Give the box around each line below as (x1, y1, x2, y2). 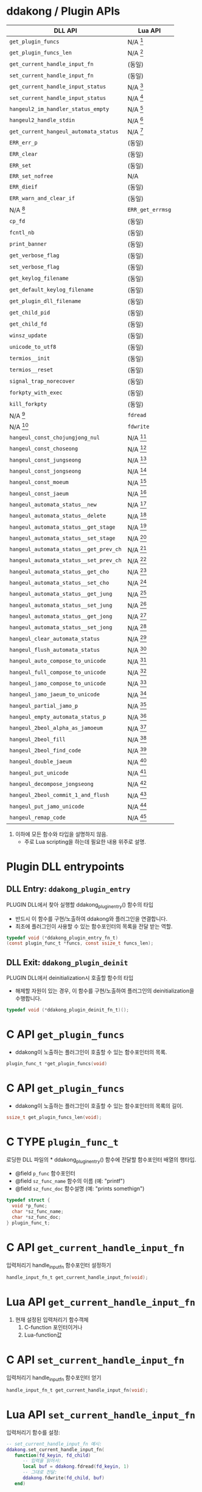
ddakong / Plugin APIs (6, 4, 120, 18)
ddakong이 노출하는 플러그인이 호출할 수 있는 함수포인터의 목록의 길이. (15, 1102, 184, 1109)
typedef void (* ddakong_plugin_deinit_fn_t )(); (6, 1007, 130, 1013)
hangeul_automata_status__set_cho (9, 579, 110, 587)
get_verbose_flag (9, 252, 60, 259)
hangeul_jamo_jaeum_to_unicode (9, 691, 100, 698)
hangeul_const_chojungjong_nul (9, 434, 100, 441)
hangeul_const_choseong (9, 445, 78, 452)
